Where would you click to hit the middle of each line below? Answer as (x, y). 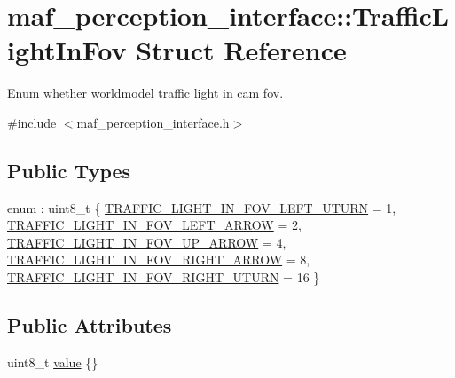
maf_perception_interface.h (153, 122)
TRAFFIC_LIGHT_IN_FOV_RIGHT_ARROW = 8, (159, 260)
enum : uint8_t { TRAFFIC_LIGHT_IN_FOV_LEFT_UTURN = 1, (202, 207)
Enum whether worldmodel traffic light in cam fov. (145, 93)
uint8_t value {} (53, 362)
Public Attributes (90, 325)
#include (32, 122)
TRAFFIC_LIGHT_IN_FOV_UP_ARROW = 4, (147, 242)
